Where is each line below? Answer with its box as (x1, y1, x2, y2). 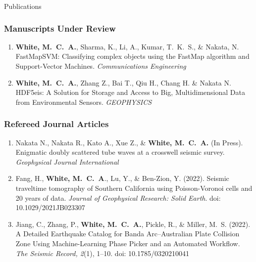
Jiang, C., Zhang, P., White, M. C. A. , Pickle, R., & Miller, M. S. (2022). (15, 218, 251, 229)
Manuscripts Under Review (4, 22, 116, 34)
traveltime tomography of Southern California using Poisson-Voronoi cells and (15, 182, 253, 193)
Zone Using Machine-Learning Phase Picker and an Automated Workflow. (15, 238, 240, 248)
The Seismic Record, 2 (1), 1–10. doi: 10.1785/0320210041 (15, 248, 189, 258)
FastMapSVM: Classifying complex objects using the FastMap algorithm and (15, 51, 250, 61)
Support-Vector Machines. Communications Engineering (15, 61, 186, 71)
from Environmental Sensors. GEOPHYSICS (15, 96, 152, 107)
